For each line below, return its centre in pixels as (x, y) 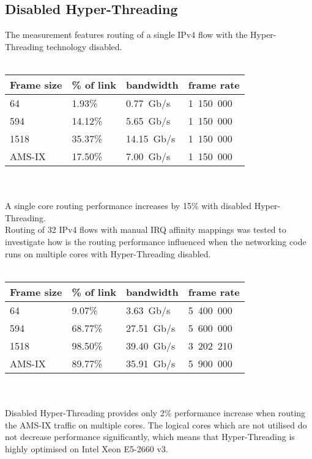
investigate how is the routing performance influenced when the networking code (156, 241)
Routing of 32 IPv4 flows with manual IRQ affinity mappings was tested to (146, 230)
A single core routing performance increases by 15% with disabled (128, 206)
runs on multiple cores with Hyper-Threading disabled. (108, 253)
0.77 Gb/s (148, 103)
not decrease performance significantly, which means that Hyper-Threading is (150, 437)
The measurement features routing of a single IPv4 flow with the (126, 35)
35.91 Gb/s (151, 363)
